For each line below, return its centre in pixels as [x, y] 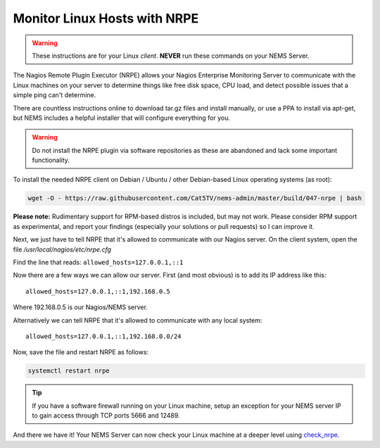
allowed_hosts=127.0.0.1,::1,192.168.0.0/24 [104, 336]
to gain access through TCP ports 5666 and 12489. [106, 416]
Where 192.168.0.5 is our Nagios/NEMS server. [80, 307]
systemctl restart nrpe [69, 371]
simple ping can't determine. [55, 95]
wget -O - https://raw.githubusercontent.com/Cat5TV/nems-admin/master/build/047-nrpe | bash [195, 198]
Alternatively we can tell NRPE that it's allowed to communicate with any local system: [138, 320]
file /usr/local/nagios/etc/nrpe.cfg [62, 249]
